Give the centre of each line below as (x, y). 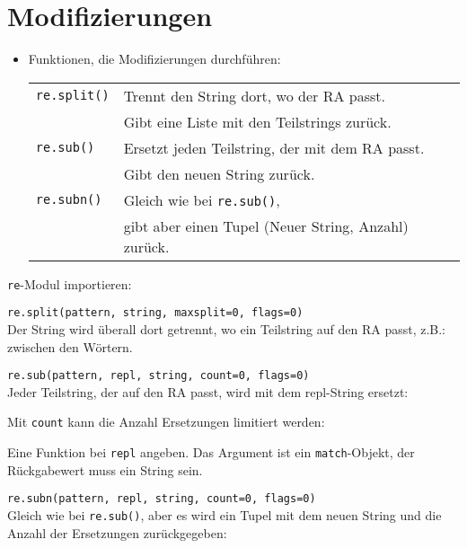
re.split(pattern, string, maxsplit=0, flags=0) (155, 313)
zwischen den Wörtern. (70, 346)
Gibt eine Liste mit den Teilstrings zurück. (257, 121)
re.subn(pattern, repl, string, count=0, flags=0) (162, 499)
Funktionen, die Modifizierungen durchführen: (154, 59)
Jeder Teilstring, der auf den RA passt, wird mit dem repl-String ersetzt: (208, 391)
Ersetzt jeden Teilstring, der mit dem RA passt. (274, 147)
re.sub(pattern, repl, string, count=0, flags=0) (159, 376)
